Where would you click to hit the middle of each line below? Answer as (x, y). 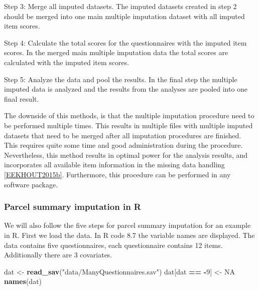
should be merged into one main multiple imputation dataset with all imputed (124, 16)
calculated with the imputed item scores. (67, 62)
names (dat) (23, 281)
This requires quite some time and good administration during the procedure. (123, 145)
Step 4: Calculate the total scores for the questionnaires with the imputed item (125, 42)
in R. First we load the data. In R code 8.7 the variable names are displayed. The (129, 235)
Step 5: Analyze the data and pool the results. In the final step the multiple (121, 79)
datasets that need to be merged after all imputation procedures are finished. (123, 135)
